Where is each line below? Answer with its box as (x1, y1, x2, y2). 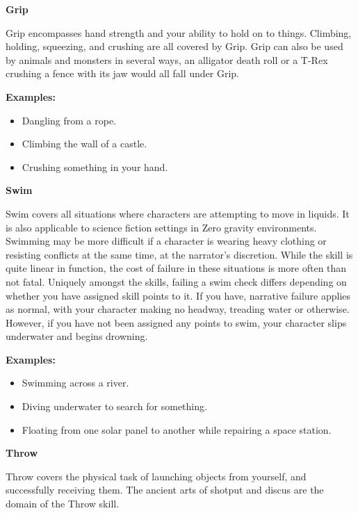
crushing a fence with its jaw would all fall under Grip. (6, 66, 240, 81)
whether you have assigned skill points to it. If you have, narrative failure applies (6, 288, 351, 302)
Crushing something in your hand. (22, 159, 168, 174)
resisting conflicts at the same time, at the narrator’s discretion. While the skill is (6, 247, 353, 261)
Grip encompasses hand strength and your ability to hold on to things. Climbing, (6, 25, 352, 40)
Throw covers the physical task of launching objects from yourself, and (6, 469, 307, 483)
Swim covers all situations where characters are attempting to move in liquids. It (6, 206, 350, 220)
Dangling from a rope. (22, 113, 117, 127)
